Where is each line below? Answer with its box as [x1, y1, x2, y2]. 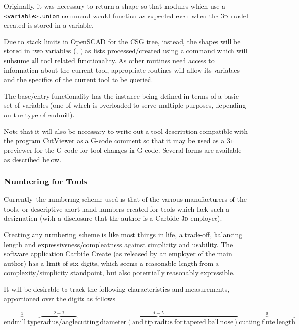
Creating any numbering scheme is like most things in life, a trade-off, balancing [4, 229, 243, 239]
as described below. [4, 154, 62, 165]
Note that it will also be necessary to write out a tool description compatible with [4, 126, 248, 136]
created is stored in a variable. [4, 20, 94, 30]
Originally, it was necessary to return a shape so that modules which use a [4, 1, 226, 11]
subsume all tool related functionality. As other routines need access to [4, 55, 215, 66]
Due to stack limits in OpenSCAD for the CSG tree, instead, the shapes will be [4, 36, 241, 46]
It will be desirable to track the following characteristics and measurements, [4, 283, 230, 294]
